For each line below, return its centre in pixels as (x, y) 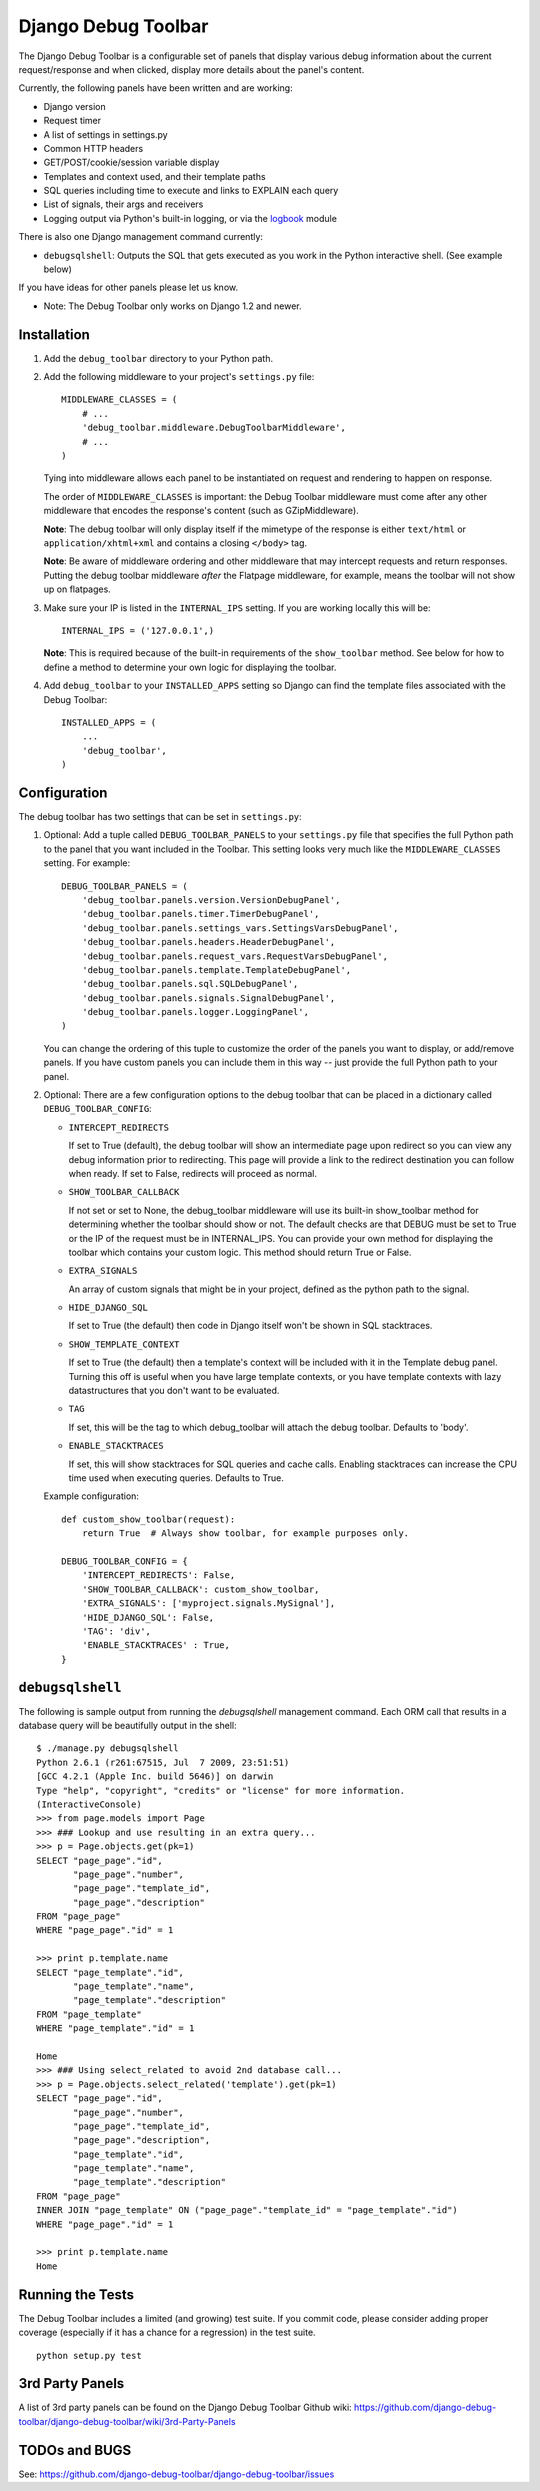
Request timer (72, 121)
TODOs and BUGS (75, 2450)
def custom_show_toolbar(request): (148, 1519)
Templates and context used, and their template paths (154, 176)
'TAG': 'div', (116, 1631)
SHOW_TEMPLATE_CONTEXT (124, 1344)
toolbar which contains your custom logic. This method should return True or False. (240, 1252)
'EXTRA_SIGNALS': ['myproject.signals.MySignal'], (208, 1603)
